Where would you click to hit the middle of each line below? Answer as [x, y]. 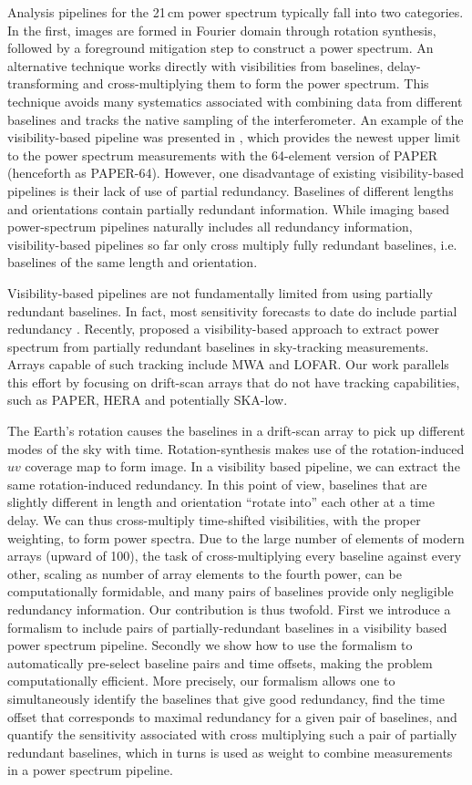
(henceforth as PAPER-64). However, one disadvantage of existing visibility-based [236, 173]
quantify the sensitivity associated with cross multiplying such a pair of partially [232, 734]
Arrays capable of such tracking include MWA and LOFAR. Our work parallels [228, 364]
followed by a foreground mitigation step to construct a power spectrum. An [221, 48]
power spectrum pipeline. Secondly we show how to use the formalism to [210, 645]
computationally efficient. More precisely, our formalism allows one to [201, 681]
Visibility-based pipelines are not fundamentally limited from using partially [220, 292]
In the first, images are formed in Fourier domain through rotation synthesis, [222, 30]
